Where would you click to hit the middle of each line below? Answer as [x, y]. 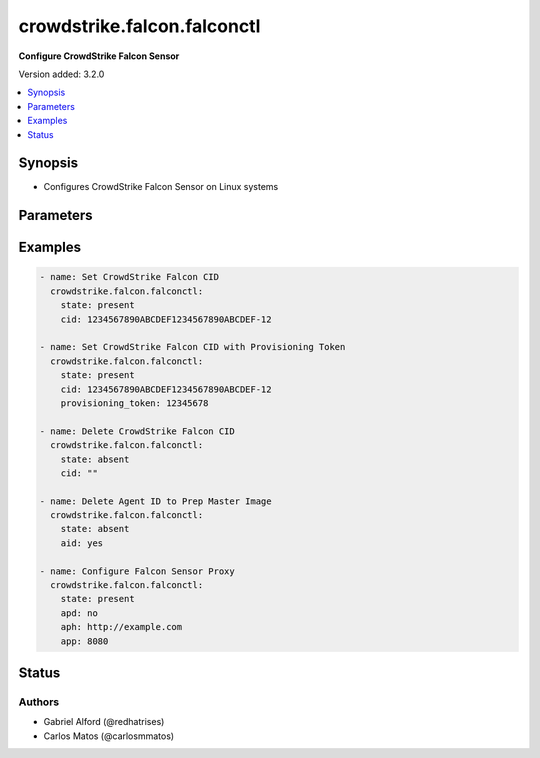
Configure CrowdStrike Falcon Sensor [99, 56]
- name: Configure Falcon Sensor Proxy [137, 571]
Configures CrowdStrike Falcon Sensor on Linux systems [161, 187]
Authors [39, 702]
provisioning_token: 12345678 [134, 403]
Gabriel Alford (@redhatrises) [104, 722]
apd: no [79, 613]
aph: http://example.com [121, 627]
